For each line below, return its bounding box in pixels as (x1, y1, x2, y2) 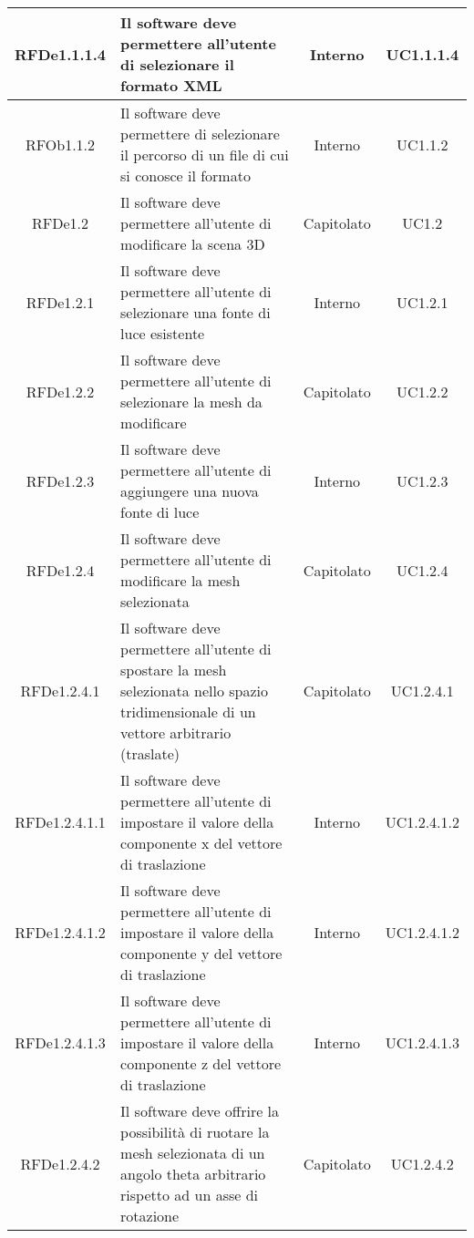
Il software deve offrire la (120, 1100, 280, 1121)
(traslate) (120, 743, 180, 764)
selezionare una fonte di (120, 302, 271, 323)
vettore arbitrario (120, 722, 232, 743)
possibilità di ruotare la (120, 1121, 270, 1142)
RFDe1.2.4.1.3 (15, 1032, 106, 1053)
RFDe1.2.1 (26, 291, 95, 313)
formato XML (120, 75, 222, 96)
